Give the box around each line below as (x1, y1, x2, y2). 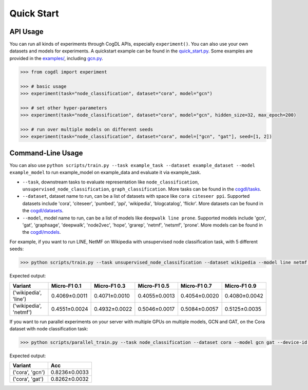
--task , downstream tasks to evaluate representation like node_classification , (22, 179, 200, 185)
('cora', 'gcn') (12, 369, 46, 376)
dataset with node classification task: (9, 325, 88, 331)
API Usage (9, 27, 44, 36)
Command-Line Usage (9, 148, 83, 157)
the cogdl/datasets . (22, 208, 64, 214)
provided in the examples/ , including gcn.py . (9, 55, 103, 61)
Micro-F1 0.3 (94, 282, 126, 289)
